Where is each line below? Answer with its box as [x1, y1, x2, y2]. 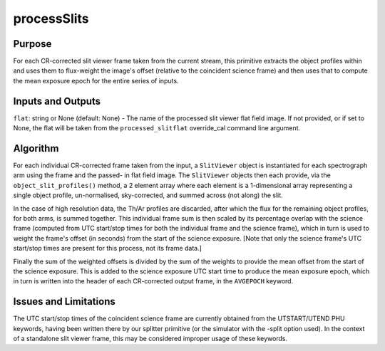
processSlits [13, 11, 89, 26]
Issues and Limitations [13, 295, 115, 308]
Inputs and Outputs [13, 95, 101, 107]
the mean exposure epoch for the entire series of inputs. [13, 76, 179, 85]
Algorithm [13, 142, 59, 154]
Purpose [13, 38, 52, 50]
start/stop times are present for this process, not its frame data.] [13, 244, 202, 253]
